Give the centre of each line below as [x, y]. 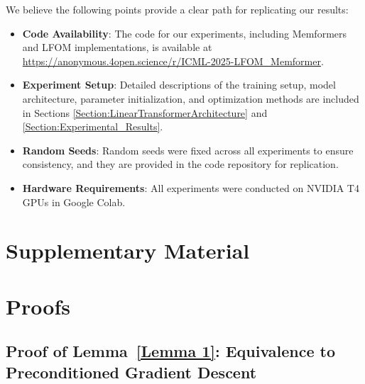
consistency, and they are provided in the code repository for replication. [180, 164]
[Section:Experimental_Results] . [93, 126]
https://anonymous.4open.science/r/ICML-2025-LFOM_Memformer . [173, 61]
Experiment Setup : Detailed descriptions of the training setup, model [179, 85]
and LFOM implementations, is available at [117, 47]
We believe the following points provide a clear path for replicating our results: [177, 9]
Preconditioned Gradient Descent [131, 372]
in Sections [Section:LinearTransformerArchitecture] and [145, 112]
